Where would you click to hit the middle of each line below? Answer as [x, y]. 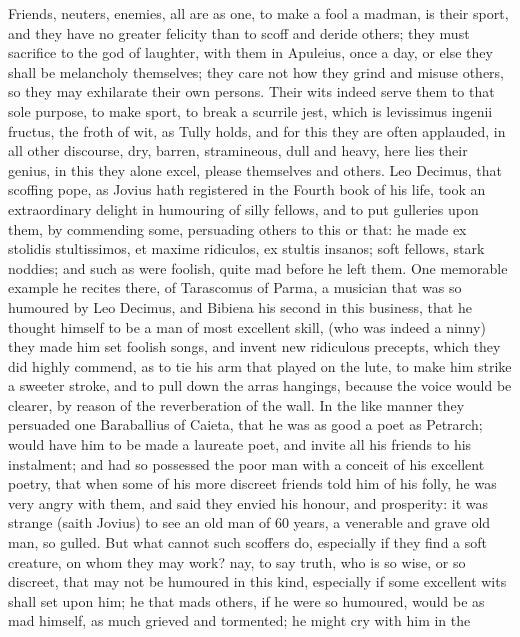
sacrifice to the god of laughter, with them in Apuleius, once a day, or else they [250, 52]
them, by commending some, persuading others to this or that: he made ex [237, 228]
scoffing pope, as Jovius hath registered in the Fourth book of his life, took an [247, 189]
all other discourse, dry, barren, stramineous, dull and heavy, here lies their [238, 150]
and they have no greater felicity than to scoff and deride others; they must [239, 32]
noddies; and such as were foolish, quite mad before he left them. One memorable [258, 267]
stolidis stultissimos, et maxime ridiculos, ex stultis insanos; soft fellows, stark [246, 248]
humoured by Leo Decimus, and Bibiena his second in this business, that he [240, 306]
